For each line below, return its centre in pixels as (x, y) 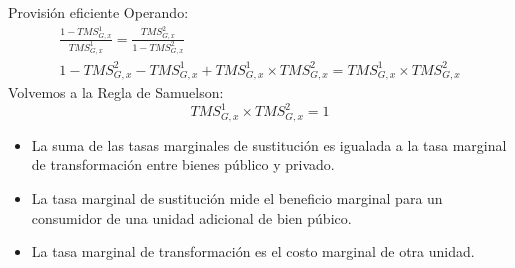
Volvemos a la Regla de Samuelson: (116, 92)
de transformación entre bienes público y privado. (183, 164)
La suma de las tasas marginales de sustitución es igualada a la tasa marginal (269, 144)
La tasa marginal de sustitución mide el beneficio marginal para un (237, 197)
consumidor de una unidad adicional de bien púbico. (191, 217)
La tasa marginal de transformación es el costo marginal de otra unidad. (253, 251)
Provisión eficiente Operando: (98, 12)
